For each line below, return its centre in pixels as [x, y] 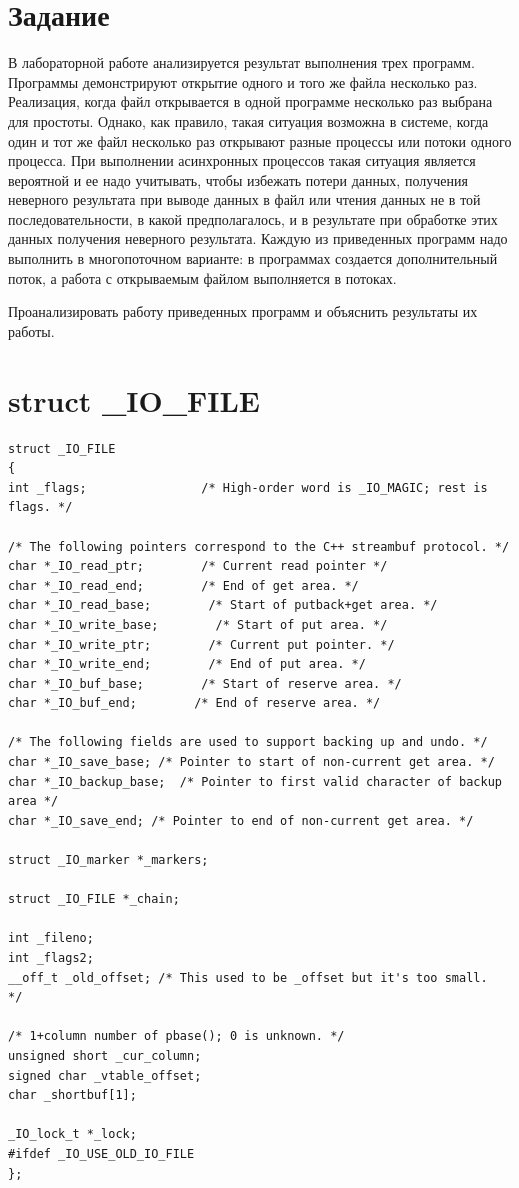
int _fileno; [51, 938]
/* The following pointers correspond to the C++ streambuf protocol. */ [259, 546]
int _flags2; [51, 958]
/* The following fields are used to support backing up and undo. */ [248, 742]
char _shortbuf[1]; [72, 1095]
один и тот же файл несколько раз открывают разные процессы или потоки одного [260, 140]
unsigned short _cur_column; [105, 1055]
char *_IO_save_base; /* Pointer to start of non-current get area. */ [251, 762]
